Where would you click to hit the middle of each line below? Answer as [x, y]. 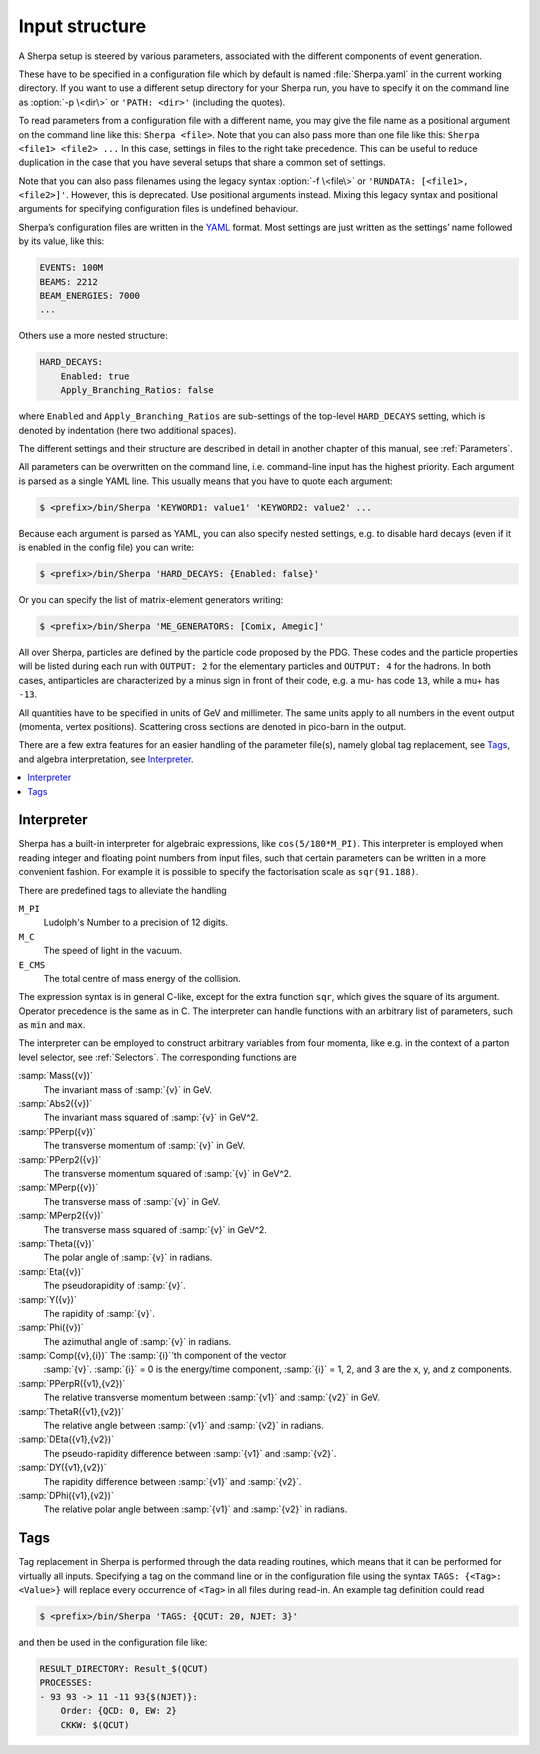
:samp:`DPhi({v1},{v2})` [66, 1495]
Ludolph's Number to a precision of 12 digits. [136, 922]
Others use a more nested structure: [93, 336]
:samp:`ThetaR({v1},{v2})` [71, 1411]
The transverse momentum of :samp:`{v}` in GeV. [144, 1146]
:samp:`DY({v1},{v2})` [62, 1467]
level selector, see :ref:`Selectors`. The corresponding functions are [157, 1057]
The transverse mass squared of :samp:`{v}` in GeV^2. [155, 1229]
